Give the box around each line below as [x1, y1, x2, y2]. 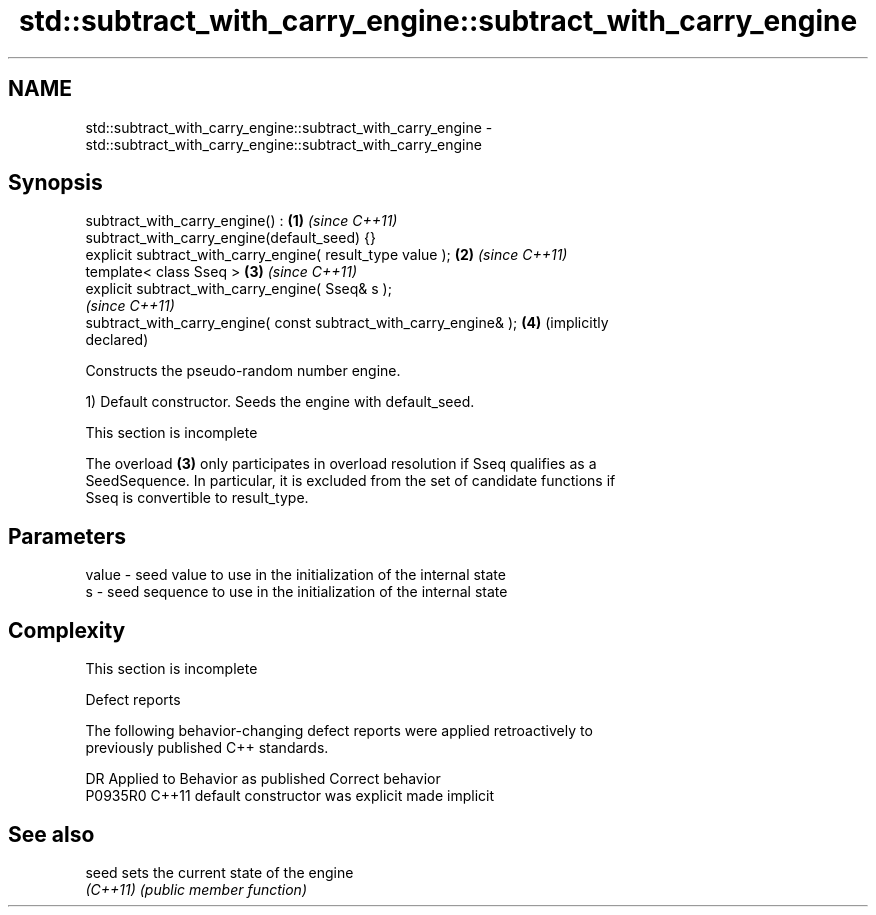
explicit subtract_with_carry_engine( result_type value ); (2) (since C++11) [85, 246, 568, 264]
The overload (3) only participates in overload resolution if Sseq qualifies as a [85, 455, 597, 473]
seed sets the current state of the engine [85, 863, 354, 881]
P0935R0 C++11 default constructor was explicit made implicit [85, 787, 495, 805]
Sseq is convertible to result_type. [85, 489, 309, 507]
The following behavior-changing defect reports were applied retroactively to [85, 722, 593, 740]
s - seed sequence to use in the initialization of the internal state [85, 583, 508, 601]
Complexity [8, 617, 126, 643]
